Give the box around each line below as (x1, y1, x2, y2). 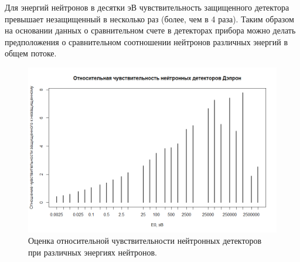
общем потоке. (5, 47, 57, 59)
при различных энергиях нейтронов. (28, 246, 158, 258)
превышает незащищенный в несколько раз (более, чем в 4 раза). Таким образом (5, 12, 294, 25)
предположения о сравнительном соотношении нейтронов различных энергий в (5, 35, 288, 48)
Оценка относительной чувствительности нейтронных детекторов (28, 234, 262, 247)
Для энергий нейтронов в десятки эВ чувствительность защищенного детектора (5, 1, 289, 13)
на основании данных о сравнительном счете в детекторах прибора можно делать (5, 24, 296, 36)
